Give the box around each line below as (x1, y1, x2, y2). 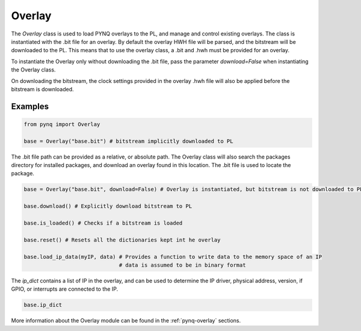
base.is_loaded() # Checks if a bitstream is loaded (23, 219, 183, 226)
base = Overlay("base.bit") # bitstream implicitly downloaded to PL (23, 138, 233, 144)
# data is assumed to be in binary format (119, 261, 246, 269)
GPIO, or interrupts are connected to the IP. (11, 285, 119, 293)
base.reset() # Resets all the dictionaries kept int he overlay (23, 236, 221, 243)
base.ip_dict (23, 302, 63, 309)
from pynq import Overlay (23, 121, 100, 127)
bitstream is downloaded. (11, 85, 75, 93)
